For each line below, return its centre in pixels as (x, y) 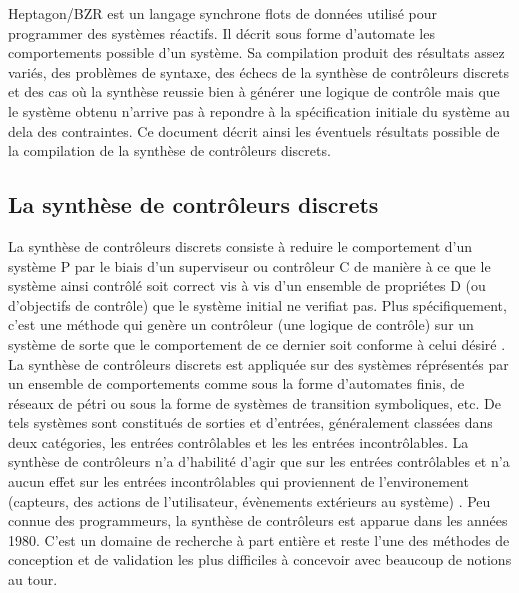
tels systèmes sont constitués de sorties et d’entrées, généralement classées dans (250, 422)
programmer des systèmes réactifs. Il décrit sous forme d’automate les (221, 32)
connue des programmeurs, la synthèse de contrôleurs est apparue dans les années (258, 520)
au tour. (33, 579)
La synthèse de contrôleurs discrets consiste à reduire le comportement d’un (240, 245)
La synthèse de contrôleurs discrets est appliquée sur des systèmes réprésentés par (258, 363)
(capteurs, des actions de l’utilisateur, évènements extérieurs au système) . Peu (249, 500)
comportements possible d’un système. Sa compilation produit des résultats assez (256, 52)
